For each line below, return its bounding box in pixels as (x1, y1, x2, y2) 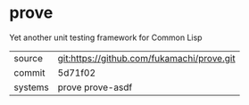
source (13, 52, 43, 64)
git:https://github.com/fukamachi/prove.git (57, 52, 236, 64)
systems (13, 81, 49, 93)
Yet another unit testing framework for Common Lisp (9, 32, 203, 43)
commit (13, 66, 46, 78)
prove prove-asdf (57, 81, 133, 93)
